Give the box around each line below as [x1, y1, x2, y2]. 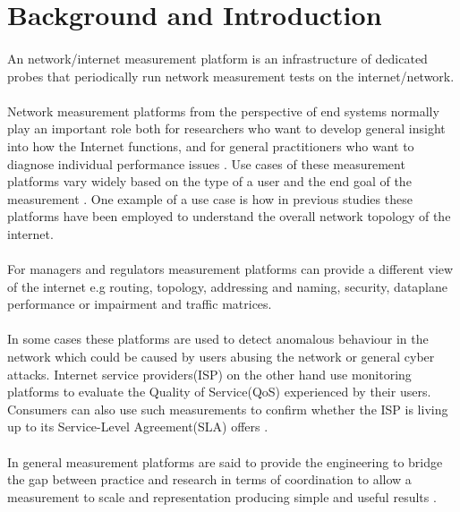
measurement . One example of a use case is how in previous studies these [7, 189, 413, 208]
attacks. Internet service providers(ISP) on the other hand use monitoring [7, 364, 412, 383]
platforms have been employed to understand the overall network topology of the [7, 207, 451, 226]
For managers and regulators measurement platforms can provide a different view [7, 260, 454, 278]
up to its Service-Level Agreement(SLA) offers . [7, 417, 268, 436]
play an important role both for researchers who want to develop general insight [7, 119, 446, 138]
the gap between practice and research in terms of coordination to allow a [7, 470, 412, 489]
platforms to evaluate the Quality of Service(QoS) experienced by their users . [7, 382, 431, 401]
